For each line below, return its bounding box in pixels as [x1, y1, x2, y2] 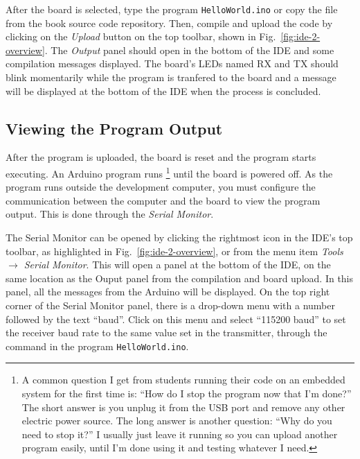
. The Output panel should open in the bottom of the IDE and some [44, 42, 334, 57]
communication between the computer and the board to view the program [6, 193, 321, 207]
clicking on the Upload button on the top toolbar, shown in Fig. [6, 29, 276, 44]
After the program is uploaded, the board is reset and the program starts [6, 150, 316, 164]
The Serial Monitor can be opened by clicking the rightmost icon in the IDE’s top [6, 230, 353, 245]
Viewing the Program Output [6, 117, 223, 139]
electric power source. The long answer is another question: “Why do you [21, 413, 332, 428]
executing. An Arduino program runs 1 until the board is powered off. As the [6, 164, 333, 180]
